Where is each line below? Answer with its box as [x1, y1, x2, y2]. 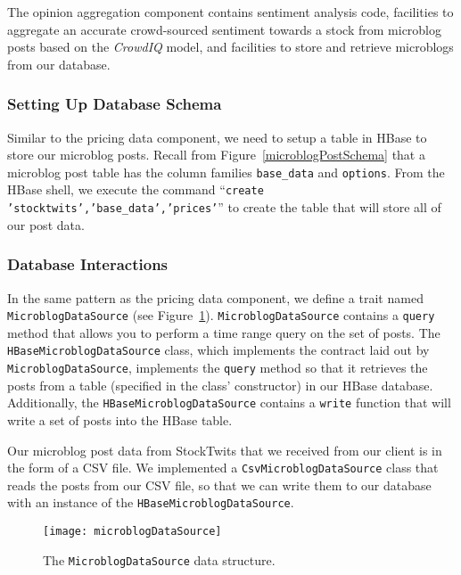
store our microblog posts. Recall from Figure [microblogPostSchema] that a [7, 145, 425, 164]
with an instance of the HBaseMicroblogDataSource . [7, 493, 294, 512]
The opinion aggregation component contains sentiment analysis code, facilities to [7, 3, 454, 21]
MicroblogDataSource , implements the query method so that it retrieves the [7, 358, 428, 377]
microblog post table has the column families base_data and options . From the [7, 162, 445, 181]
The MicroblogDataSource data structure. [43, 550, 276, 569]
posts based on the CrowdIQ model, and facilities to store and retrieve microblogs [7, 37, 454, 56]
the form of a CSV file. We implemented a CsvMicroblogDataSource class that [7, 458, 439, 477]
